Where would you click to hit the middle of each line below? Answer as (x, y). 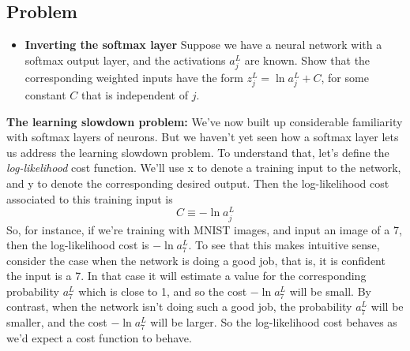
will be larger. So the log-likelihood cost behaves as (274, 322)
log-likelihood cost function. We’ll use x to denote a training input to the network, (204, 168)
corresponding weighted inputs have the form (134, 77)
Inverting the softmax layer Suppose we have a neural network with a (203, 45)
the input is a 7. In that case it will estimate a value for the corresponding (186, 276)
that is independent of (134, 95)
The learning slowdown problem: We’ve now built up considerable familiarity (205, 121)
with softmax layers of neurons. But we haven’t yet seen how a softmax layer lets (203, 137)
